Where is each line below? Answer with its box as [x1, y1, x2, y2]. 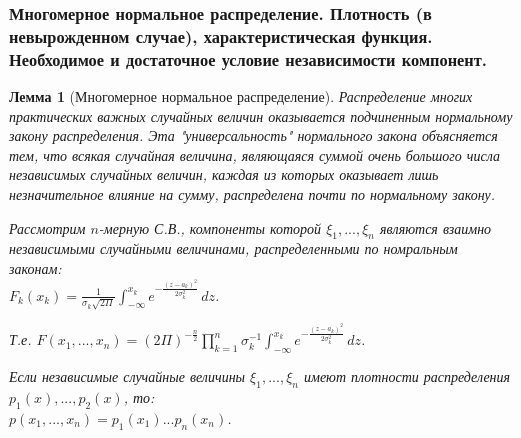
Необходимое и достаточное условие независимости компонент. [9, 46, 488, 71]
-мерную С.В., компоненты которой [98, 217, 322, 238]
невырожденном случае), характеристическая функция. [9, 23, 433, 48]
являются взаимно [379, 217, 492, 238]
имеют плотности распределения [303, 366, 511, 387]
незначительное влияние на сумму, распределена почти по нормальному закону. [9, 184, 496, 205]
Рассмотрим [9, 217, 86, 238]
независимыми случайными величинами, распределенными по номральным [9, 238, 458, 259]
